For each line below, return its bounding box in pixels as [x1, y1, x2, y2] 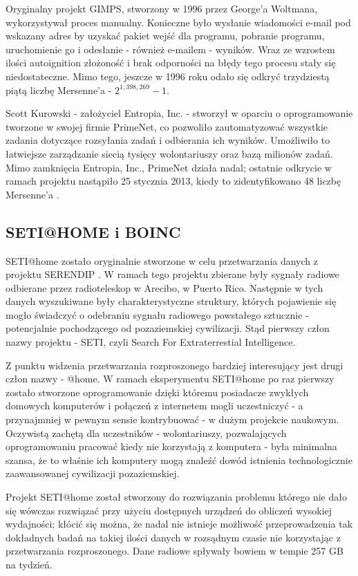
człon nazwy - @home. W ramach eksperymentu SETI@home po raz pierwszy [6, 371, 335, 386]
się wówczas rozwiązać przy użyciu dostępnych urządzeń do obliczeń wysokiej [6, 503, 332, 517]
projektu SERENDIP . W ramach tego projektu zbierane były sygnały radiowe [6, 267, 339, 281]
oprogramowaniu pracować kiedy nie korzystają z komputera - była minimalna [6, 439, 337, 454]
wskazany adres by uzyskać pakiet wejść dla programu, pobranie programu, [6, 28, 325, 43]
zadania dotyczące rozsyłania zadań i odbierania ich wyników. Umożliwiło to [6, 133, 330, 147]
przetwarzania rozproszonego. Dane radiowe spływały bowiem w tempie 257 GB [6, 544, 343, 558]
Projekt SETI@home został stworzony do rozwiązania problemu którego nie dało [6, 490, 347, 504]
